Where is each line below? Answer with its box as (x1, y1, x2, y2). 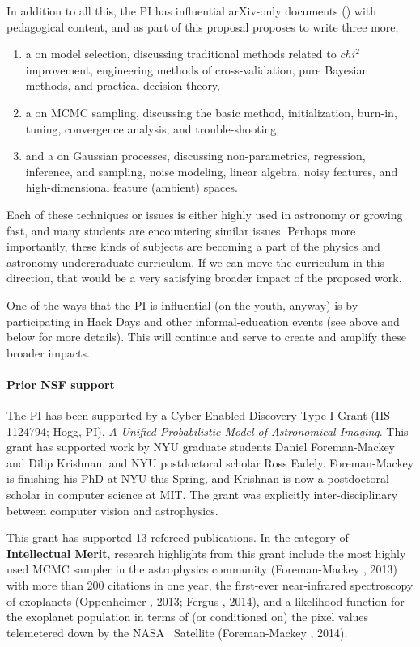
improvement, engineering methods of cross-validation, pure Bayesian (25, 61, 369, 78)
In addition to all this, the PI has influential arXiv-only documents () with (6, 2, 377, 19)
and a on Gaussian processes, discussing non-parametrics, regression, (25, 147, 366, 164)
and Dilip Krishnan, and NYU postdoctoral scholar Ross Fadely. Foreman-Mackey (6, 454, 414, 471)
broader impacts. (6, 344, 90, 361)
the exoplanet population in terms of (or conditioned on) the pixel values (6, 608, 369, 625)
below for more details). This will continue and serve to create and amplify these (6, 328, 406, 345)
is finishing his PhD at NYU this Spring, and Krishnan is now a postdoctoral (6, 470, 389, 487)
